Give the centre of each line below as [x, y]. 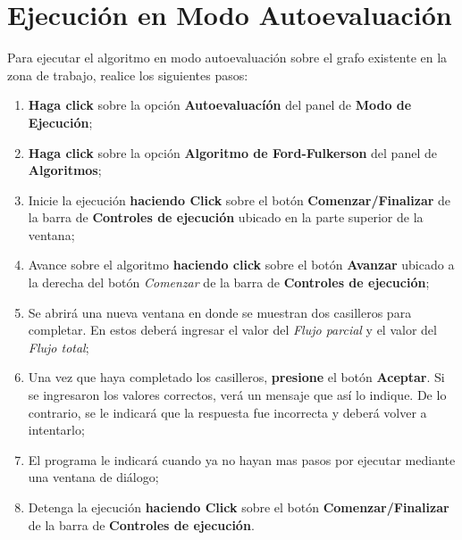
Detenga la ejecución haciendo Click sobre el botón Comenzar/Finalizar [239, 507]
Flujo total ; [59, 347]
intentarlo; [56, 430]
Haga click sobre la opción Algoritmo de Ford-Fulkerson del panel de [232, 152]
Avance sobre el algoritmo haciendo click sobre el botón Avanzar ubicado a [241, 265]
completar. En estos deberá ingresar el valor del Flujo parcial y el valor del [232, 330]
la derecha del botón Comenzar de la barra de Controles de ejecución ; [229, 282]
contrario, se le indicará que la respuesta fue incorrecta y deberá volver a [227, 412]
